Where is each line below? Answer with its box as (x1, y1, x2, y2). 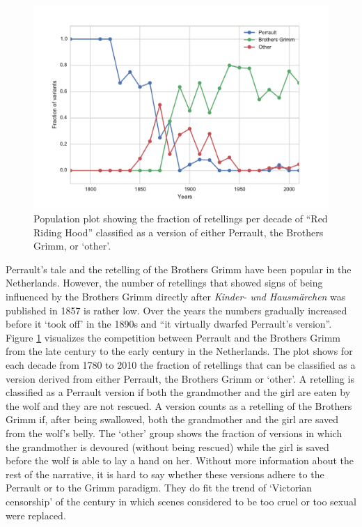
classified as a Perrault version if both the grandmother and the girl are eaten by (6, 385, 351, 399)
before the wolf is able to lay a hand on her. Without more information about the (6, 453, 354, 468)
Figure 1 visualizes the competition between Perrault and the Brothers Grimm (6, 330, 341, 344)
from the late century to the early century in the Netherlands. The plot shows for (6, 344, 353, 358)
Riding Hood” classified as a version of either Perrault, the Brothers (33, 224, 324, 239)
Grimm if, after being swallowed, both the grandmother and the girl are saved (6, 412, 339, 427)
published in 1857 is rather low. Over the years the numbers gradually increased (6, 303, 347, 317)
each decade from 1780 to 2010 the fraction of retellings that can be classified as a (6, 358, 356, 372)
